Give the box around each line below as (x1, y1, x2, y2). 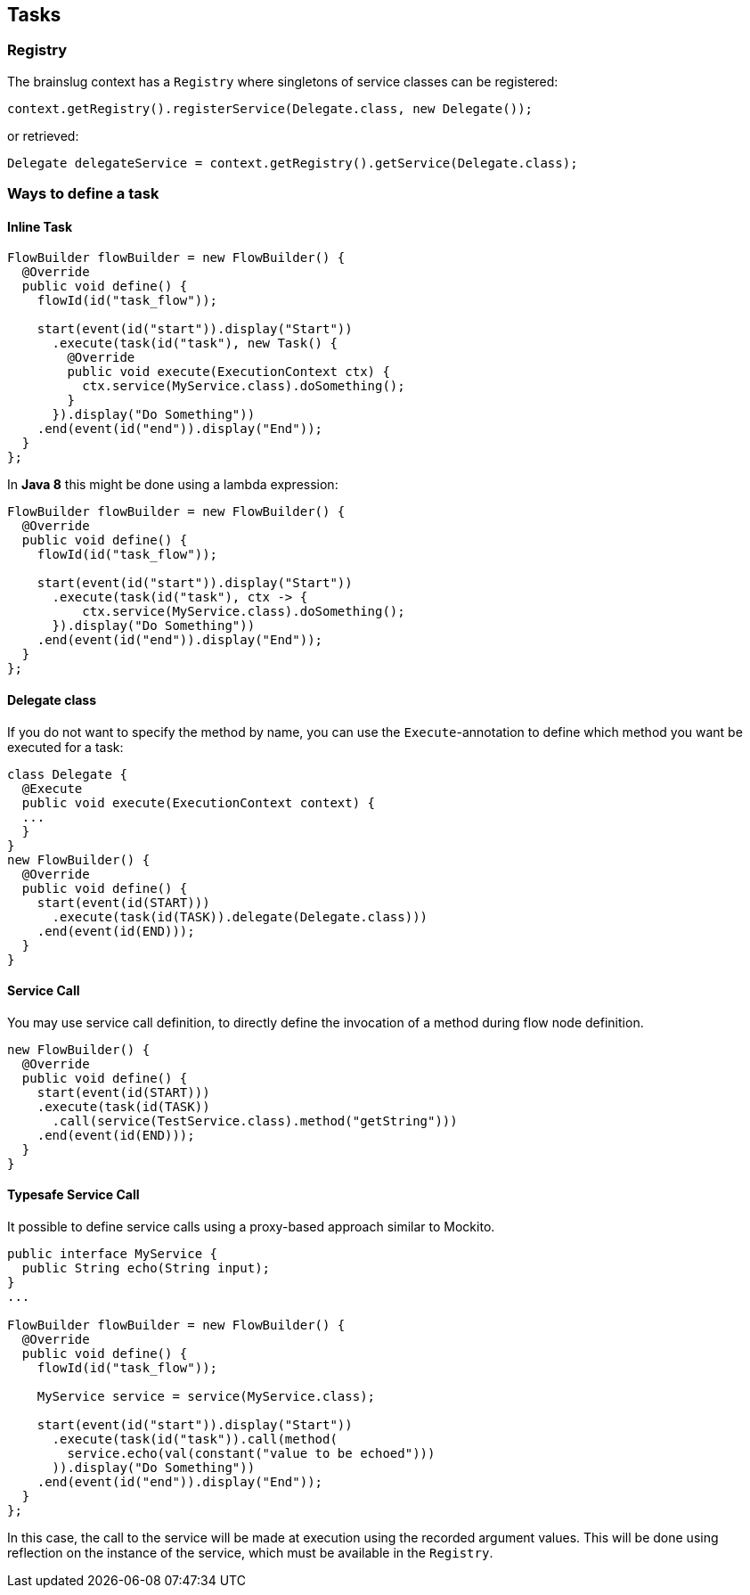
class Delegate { (7, 766, 127, 781)
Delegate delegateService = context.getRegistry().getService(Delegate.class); (7, 155, 578, 170)
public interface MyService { (7, 1247, 218, 1262)
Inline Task (7, 218, 73, 234)
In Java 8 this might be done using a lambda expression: (7, 477, 338, 493)
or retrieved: (7, 127, 79, 143)
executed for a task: (7, 739, 124, 755)
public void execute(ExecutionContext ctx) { (67, 364, 390, 380)
